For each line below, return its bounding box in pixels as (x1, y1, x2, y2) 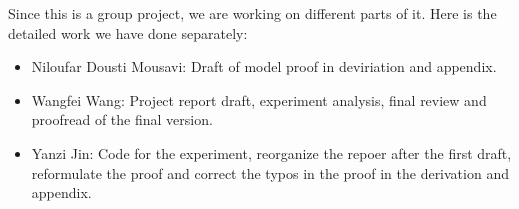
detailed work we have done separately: (8, 22, 248, 43)
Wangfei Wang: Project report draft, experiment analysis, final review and (31, 89, 487, 110)
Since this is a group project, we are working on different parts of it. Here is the (8, 3, 497, 23)
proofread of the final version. (31, 109, 213, 130)
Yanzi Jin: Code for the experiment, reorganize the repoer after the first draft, (31, 142, 512, 163)
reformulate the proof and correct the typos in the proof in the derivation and (31, 162, 509, 183)
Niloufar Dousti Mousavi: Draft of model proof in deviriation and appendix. (31, 56, 497, 77)
